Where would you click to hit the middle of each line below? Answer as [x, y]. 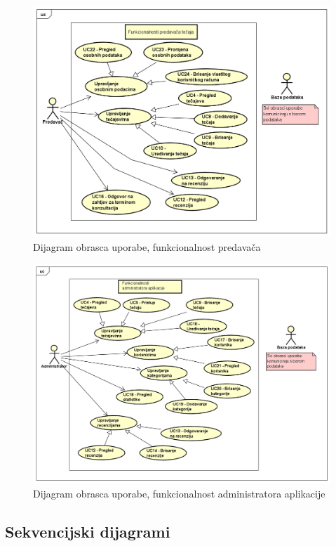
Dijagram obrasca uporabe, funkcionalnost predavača [147, 246]
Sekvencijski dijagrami [88, 531]
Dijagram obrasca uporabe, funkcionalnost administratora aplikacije [179, 493]
